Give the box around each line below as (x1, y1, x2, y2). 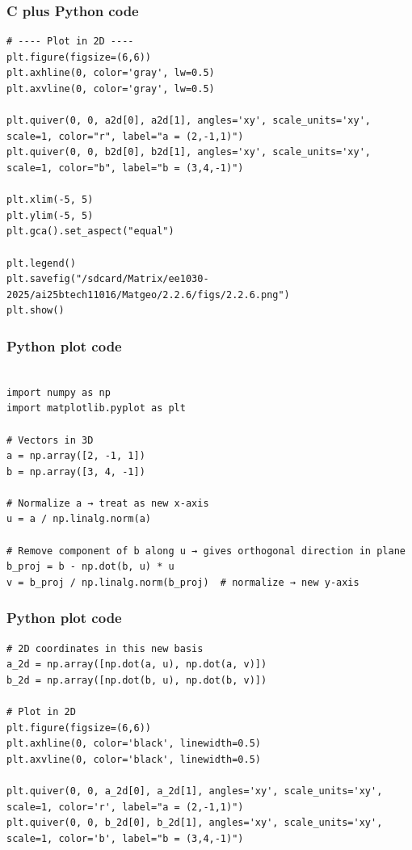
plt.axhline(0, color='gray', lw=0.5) (6, 67, 215, 79)
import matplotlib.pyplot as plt (6, 402, 186, 414)
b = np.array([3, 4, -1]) (6, 465, 145, 478)
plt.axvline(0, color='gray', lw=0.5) (6, 83, 215, 95)
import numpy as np (6, 386, 111, 398)
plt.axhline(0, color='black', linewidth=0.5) (6, 738, 261, 750)
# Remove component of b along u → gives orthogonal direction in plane (6, 545, 406, 557)
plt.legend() (6, 257, 76, 269)
